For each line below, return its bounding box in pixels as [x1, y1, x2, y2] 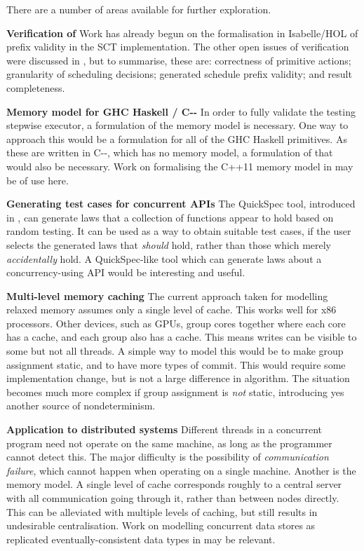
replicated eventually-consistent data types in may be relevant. [6, 531, 276, 546]
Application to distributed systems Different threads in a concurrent [6, 422, 323, 437]
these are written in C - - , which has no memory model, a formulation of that [6, 145, 333, 160]
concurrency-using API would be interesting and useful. [6, 265, 245, 280]
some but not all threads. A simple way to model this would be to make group [6, 343, 344, 358]
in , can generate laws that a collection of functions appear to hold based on [6, 210, 334, 224]
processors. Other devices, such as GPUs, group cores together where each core [6, 315, 346, 330]
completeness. [6, 80, 65, 95]
